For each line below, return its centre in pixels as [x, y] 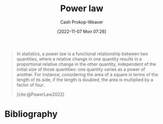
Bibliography [31, 114]
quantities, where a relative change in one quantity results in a [79, 59]
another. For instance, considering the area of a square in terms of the [87, 74]
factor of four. [31, 85]
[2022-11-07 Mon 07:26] [82, 31]
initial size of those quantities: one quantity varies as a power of [81, 69]
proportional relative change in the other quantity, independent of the [86, 64]
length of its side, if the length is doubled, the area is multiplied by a [85, 80]
